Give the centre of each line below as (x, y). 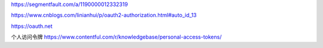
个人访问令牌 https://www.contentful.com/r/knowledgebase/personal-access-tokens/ (116, 37)
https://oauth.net (32, 26)
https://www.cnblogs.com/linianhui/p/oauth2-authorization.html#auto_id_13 (104, 15)
